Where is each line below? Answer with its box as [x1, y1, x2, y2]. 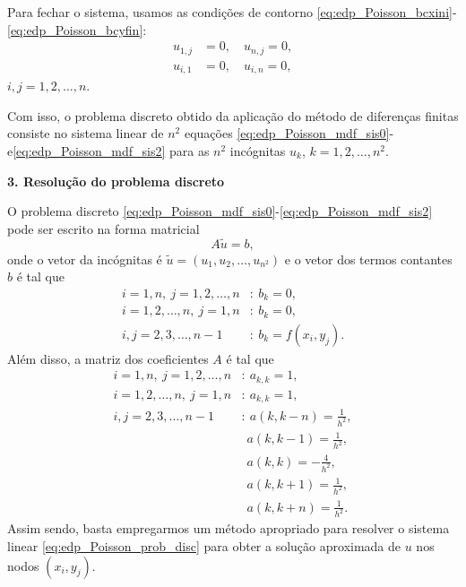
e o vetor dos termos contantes [284, 249, 453, 268]
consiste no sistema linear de [7, 124, 164, 142]
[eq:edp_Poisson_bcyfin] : [7, 20, 147, 39]
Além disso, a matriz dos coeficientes [7, 349, 209, 367]
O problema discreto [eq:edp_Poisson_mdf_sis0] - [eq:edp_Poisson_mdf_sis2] [7, 202, 433, 220]
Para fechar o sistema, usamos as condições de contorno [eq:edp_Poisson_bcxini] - [7, 3, 457, 21]
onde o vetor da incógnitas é [7, 249, 162, 268]
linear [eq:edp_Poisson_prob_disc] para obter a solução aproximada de [7, 536, 401, 555]
